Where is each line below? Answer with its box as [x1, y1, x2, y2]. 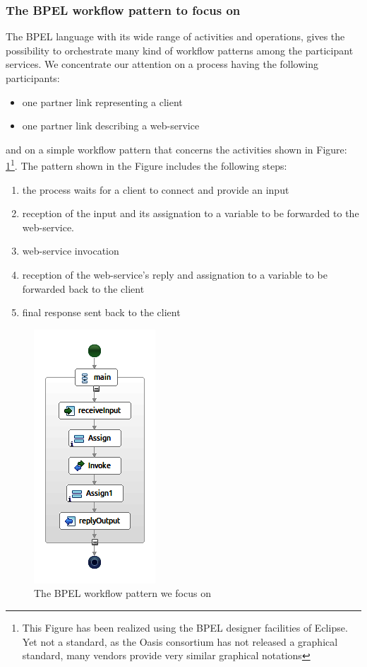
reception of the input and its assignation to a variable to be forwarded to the [22, 206, 359, 221]
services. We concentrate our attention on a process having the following [6, 57, 319, 71]
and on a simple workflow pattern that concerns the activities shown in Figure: [6, 141, 347, 156]
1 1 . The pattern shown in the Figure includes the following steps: [6, 156, 287, 173]
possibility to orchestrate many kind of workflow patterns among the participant [6, 42, 354, 57]
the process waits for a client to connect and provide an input [22, 182, 289, 197]
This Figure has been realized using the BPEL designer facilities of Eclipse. [22, 620, 348, 634]
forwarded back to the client [22, 281, 145, 296]
